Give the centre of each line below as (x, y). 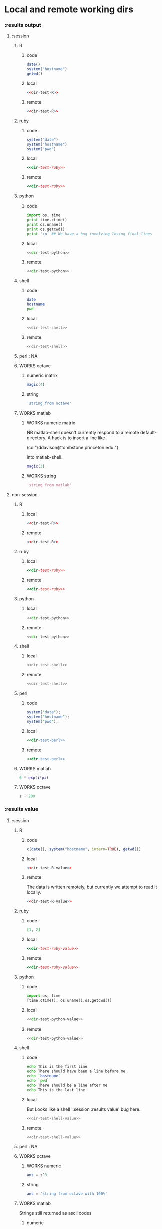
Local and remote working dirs (69, 9)
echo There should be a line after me (67, 1085)
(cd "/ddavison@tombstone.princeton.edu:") (73, 448)
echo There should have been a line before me (76, 1071)
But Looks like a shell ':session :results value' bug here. (83, 1109)
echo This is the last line (56, 1090)
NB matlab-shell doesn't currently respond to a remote (83, 433)
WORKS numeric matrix (51, 423)
